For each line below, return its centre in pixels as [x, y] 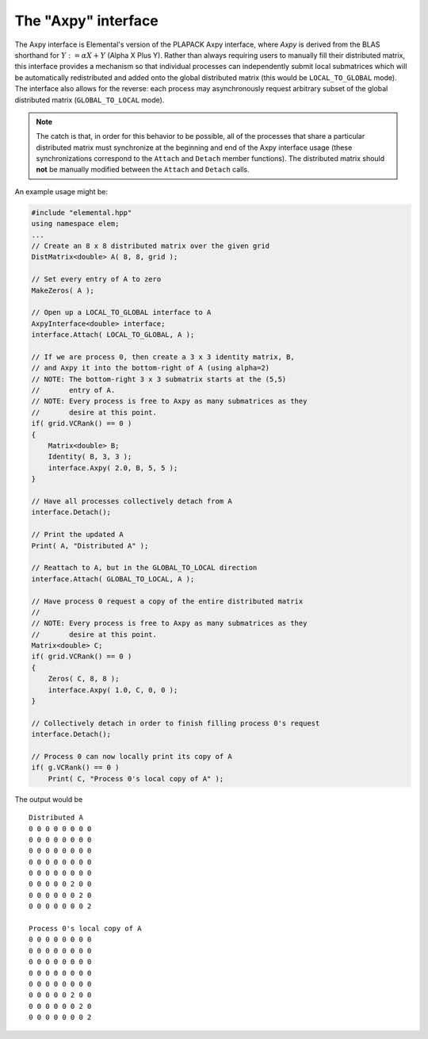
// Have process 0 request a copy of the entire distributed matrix [167, 601]
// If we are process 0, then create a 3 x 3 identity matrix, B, [163, 357]
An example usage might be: [61, 191]
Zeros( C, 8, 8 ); [84, 679]
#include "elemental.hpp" [82, 213]
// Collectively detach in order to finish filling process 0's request [176, 723]
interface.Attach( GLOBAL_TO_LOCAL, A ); [113, 579]
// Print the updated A [78, 535]
